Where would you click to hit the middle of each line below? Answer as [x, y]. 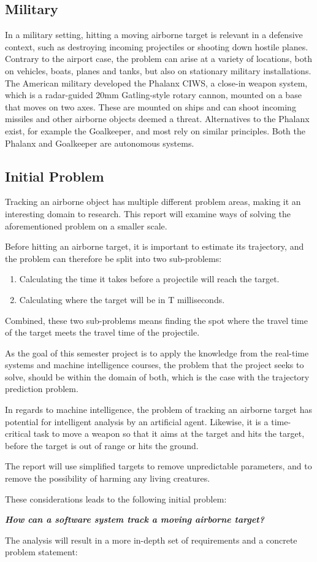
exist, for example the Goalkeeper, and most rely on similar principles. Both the [155, 130]
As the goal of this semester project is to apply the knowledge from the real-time [157, 352]
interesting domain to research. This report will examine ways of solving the [148, 213]
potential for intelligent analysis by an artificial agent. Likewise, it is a [137, 421]
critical [18, 433]
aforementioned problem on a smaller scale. [86, 225]
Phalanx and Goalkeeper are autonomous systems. [100, 143]
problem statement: [41, 552]
